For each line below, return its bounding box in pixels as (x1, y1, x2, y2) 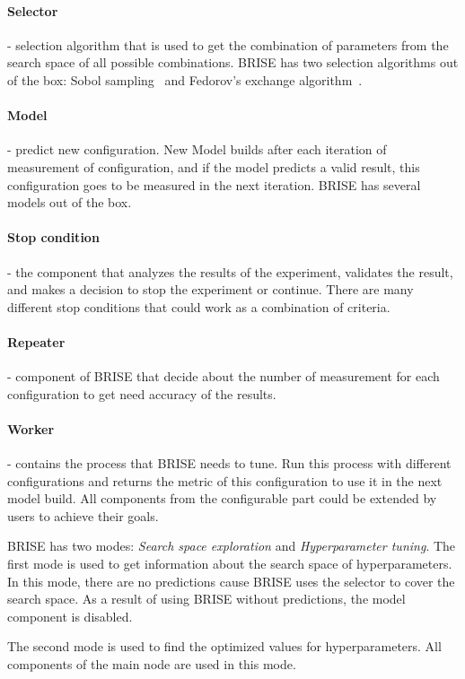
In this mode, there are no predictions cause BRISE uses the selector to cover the (7, 571, 455, 590)
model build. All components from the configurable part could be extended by (7, 489, 437, 508)
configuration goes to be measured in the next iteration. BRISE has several (7, 175, 421, 194)
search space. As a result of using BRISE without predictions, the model (7, 589, 406, 608)
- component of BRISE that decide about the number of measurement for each (7, 367, 440, 386)
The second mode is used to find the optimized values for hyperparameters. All (7, 637, 442, 656)
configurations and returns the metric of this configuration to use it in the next (7, 471, 443, 490)
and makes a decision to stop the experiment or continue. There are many (7, 280, 414, 299)
